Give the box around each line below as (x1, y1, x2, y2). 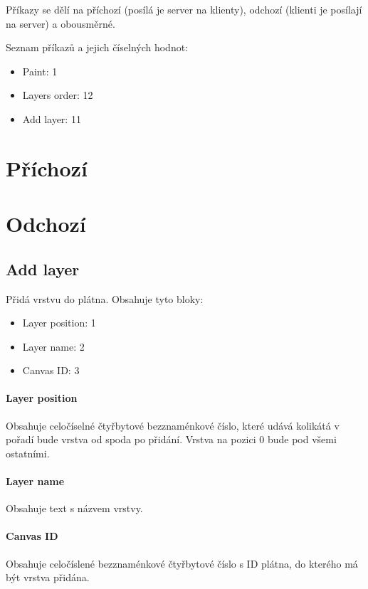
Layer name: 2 (22, 339, 85, 354)
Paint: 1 (22, 63, 58, 78)
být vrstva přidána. (6, 570, 90, 585)
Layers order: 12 (22, 87, 93, 102)
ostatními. (6, 445, 50, 460)
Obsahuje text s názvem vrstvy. (6, 501, 143, 516)
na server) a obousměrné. (6, 16, 115, 31)
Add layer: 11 (22, 111, 81, 126)
